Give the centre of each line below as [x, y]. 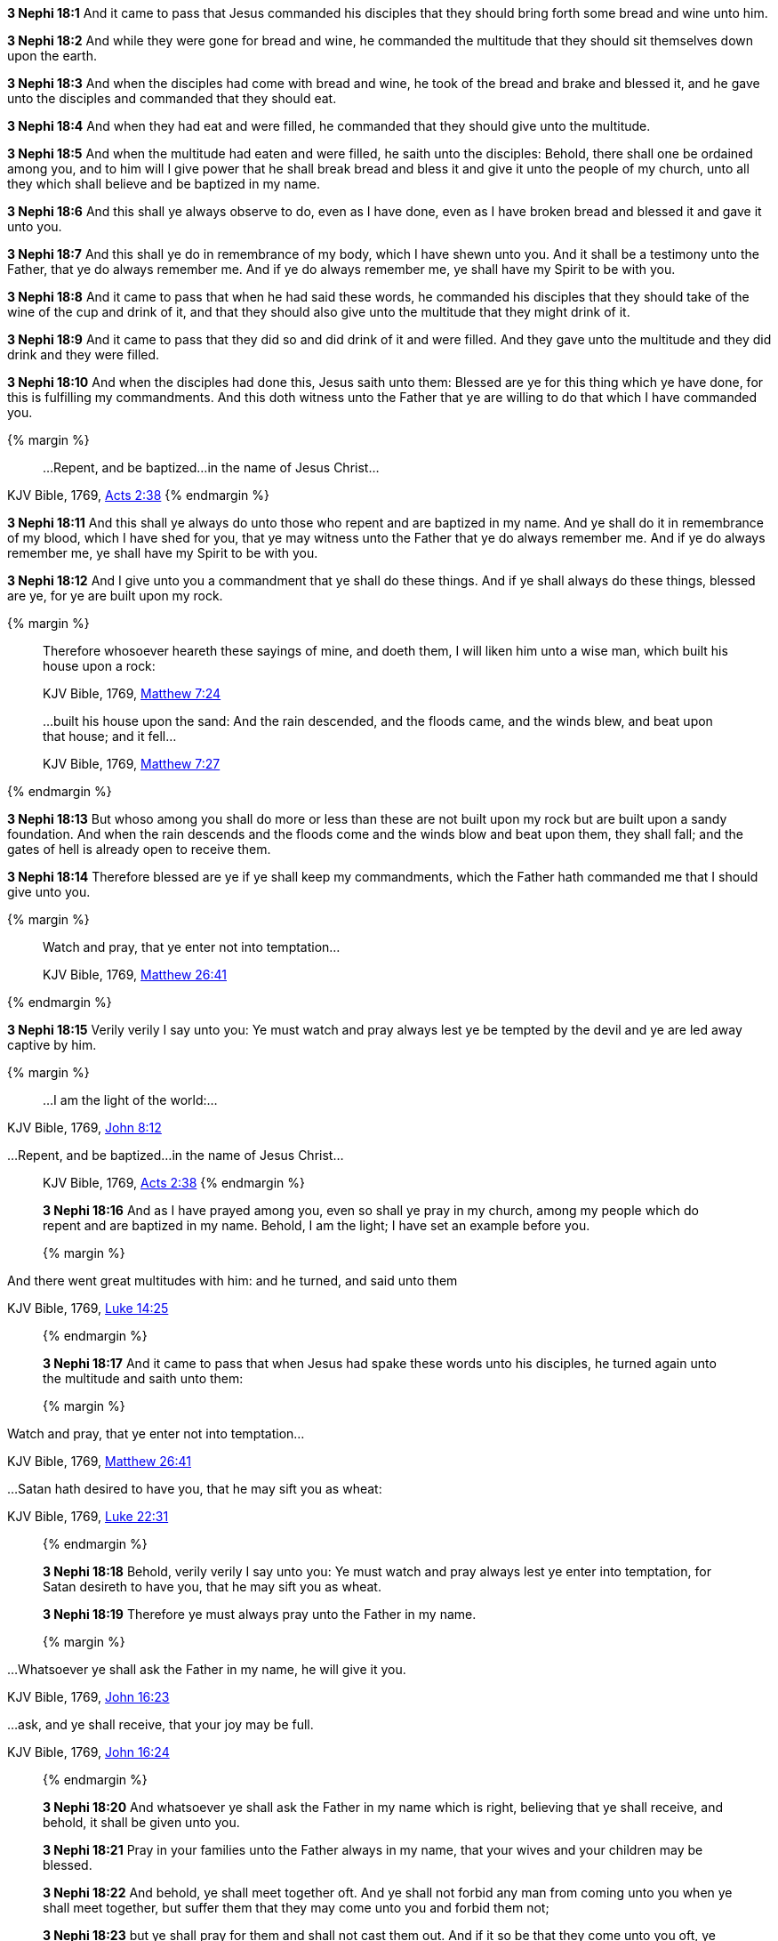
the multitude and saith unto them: [143, 1378]
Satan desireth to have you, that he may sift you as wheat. [212, 1587]
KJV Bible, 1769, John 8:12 [84, 1128]
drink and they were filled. [84, 354]
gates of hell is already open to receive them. [139, 849]
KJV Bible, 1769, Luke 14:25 [88, 1308]
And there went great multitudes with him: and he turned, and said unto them [233, 1281]
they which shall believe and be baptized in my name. [164, 184]
